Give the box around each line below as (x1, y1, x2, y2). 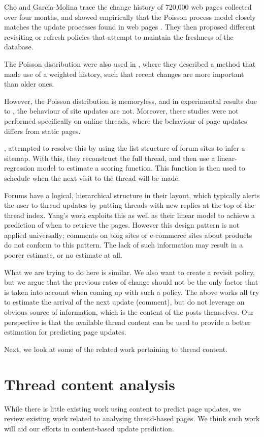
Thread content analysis (4, 373, 175, 394)
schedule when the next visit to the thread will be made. (4, 172, 180, 183)
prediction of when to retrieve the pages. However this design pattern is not (4, 220, 240, 230)
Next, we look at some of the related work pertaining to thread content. (4, 343, 228, 354)
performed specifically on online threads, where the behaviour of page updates (4, 115, 247, 126)
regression (4, 162, 35, 173)
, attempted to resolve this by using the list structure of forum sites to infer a (4, 143, 245, 153)
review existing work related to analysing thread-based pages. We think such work (4, 413, 260, 424)
